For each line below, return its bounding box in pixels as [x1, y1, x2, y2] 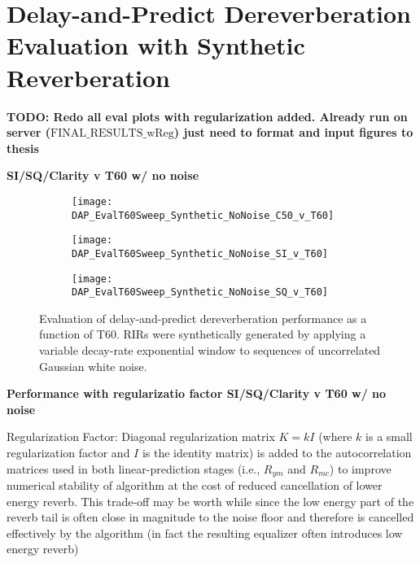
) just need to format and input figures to [173, 124, 413, 141]
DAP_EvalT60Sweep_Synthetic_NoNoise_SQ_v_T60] [72, 286, 328, 299]
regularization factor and [7, 443, 130, 460]
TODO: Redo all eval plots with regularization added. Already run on [7, 107, 408, 124]
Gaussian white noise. [39, 357, 147, 374]
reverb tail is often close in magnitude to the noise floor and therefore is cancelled [7, 508, 414, 526]
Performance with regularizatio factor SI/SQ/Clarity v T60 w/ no [7, 385, 387, 402]
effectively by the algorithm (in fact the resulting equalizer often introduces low [7, 524, 403, 541]
